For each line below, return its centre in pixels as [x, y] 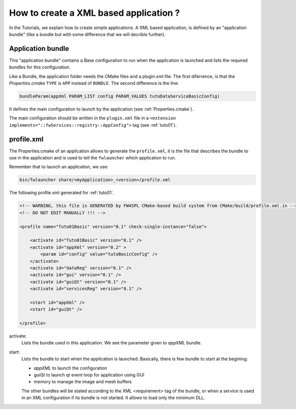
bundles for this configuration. [40, 67]
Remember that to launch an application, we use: [59, 167]
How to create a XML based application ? [94, 13]
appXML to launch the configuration [71, 368]
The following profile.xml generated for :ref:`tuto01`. [62, 193]
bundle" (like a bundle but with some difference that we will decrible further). [87, 34]
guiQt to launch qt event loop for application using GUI [89, 374]
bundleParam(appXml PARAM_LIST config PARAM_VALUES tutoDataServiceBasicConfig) [120, 96]
